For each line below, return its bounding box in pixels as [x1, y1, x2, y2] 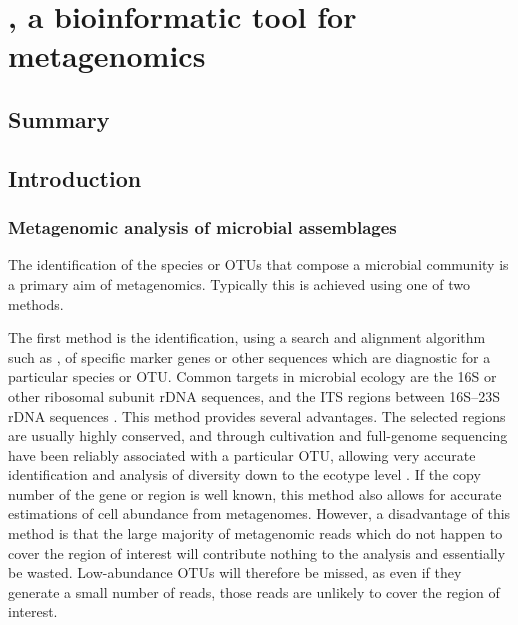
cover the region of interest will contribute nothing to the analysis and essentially [8, 542, 506, 563]
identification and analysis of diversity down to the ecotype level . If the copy [8, 464, 481, 485]
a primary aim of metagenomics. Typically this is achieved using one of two [8, 273, 470, 294]
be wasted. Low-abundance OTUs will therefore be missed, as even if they [8, 562, 462, 583]
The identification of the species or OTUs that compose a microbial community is [8, 254, 509, 275]
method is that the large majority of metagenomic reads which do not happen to [8, 523, 503, 544]
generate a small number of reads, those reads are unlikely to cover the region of [8, 581, 500, 602]
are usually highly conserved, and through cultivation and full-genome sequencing [8, 425, 508, 446]
